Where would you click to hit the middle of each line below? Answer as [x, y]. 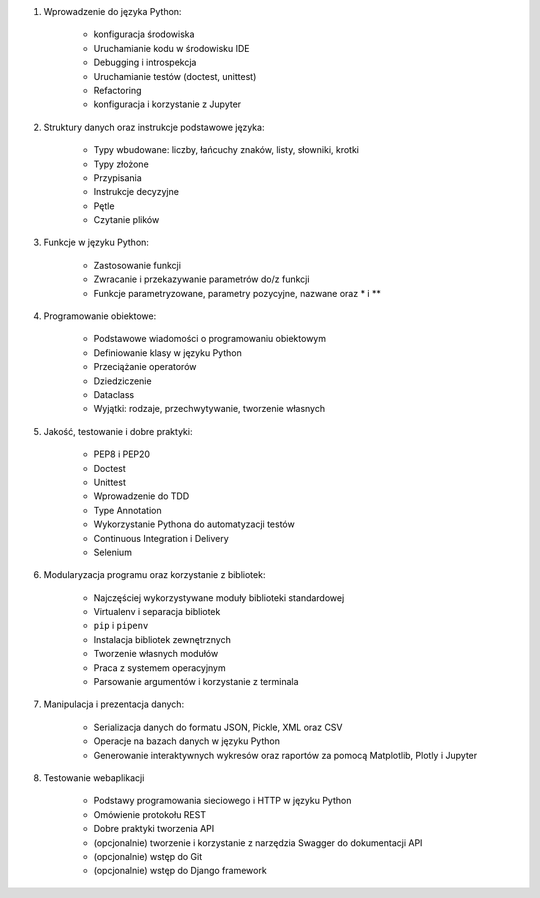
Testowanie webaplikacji [94, 777]
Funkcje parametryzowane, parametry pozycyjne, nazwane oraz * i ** [237, 293]
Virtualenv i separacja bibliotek [157, 612]
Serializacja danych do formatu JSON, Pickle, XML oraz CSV [218, 727]
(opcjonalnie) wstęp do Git [148, 856]
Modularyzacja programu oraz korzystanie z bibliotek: [154, 575]
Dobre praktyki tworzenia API [154, 829]
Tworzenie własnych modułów [156, 654]
